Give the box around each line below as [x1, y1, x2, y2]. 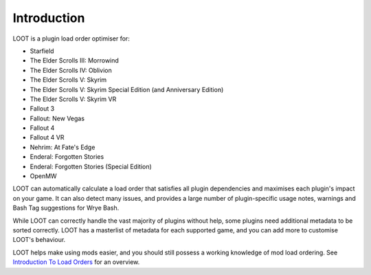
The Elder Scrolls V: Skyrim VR [30, 95, 117, 103]
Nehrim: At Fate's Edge [30, 143, 95, 151]
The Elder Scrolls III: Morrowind [30, 56, 120, 65]
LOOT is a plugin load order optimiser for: [12, 34, 130, 43]
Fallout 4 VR [30, 133, 65, 142]
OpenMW [30, 172, 58, 180]
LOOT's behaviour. [12, 236, 66, 244]
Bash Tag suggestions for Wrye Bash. [12, 203, 120, 212]
